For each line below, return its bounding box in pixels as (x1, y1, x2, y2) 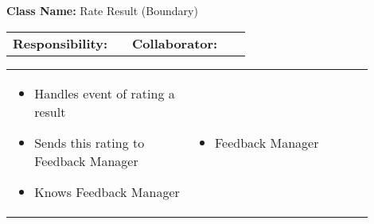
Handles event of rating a (34, 83, 175, 102)
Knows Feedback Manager (34, 182, 180, 201)
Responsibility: (13, 33, 108, 52)
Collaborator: (132, 33, 218, 52)
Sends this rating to (34, 133, 145, 152)
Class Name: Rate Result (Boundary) (6, 2, 198, 18)
